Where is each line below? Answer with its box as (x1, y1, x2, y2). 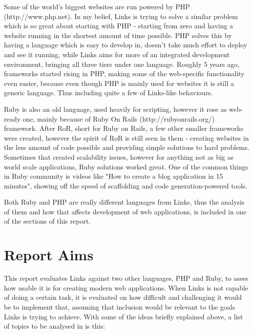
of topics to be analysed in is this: (4, 321, 105, 331)
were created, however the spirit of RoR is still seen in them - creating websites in (4, 132, 249, 143)
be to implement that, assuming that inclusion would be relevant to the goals (4, 301, 235, 312)
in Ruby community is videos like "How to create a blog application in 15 (4, 171, 223, 181)
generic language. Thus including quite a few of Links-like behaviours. (4, 87, 213, 98)
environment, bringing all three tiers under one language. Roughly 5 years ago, (4, 59, 240, 69)
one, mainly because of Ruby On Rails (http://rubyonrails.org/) (22, 113, 215, 124)
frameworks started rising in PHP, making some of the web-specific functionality (4, 68, 245, 79)
